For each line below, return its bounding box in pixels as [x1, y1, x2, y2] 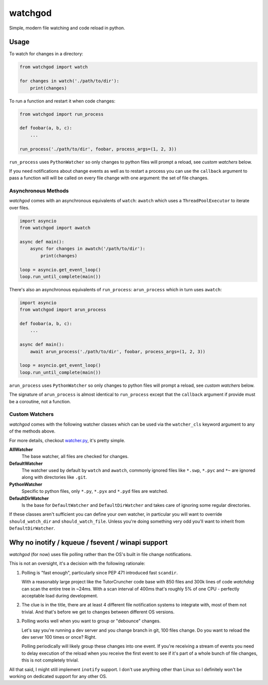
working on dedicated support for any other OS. [9, 673, 108, 679]
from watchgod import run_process [19, 111, 104, 117]
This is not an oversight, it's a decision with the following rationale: [9, 561, 145, 567]
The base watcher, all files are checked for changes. [21, 454, 129, 459]
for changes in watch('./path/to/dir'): [19, 78, 119, 84]
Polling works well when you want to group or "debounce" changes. [21, 618, 161, 624]
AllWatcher [9, 446, 33, 453]
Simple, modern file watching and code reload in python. [9, 25, 125, 31]
